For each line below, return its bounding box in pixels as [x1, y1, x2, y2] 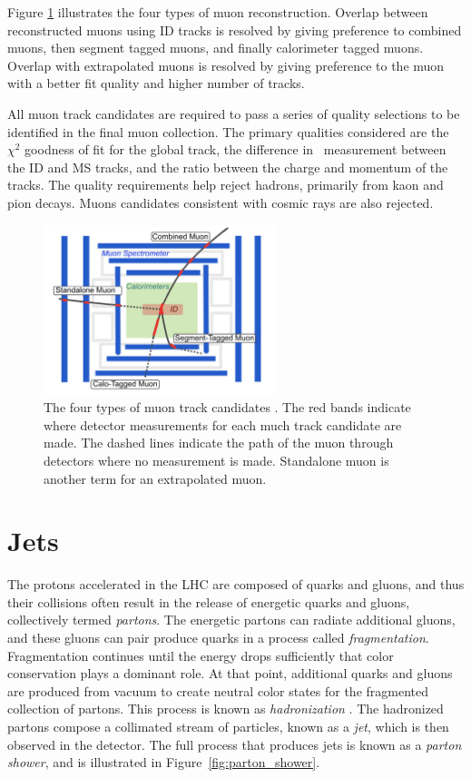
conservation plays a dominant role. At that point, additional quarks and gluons [7, 664, 453, 683]
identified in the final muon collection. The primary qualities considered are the [7, 122, 449, 141]
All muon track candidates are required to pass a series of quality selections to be [7, 103, 460, 123]
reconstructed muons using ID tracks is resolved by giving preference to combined [7, 20, 462, 39]
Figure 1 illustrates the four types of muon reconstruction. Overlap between [7, 3, 428, 21]
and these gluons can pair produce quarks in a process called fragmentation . [7, 628, 429, 647]
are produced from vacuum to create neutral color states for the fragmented [7, 681, 429, 700]
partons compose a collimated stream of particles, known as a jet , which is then [7, 717, 449, 736]
